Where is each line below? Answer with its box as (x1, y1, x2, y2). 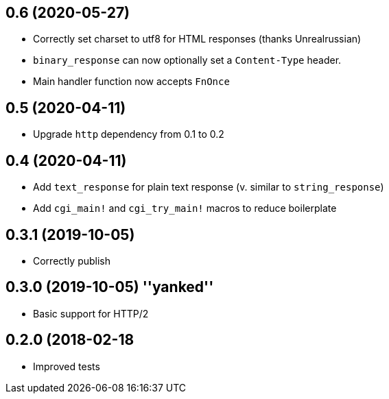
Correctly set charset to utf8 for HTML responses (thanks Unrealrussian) (33, 33, 362, 45)
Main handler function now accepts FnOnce (33, 75, 230, 88)
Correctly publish (33, 254, 111, 267)
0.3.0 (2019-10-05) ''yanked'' (5, 278, 214, 296)
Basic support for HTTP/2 (33, 307, 149, 319)
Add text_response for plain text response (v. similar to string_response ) (33, 181, 384, 193)
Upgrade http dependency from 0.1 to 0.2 (33, 128, 224, 141)
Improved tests (33, 360, 100, 372)
